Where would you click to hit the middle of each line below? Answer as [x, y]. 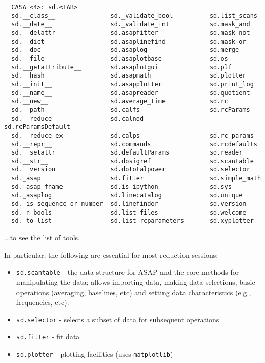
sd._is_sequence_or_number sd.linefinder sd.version [129, 204]
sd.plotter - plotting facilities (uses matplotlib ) [95, 354]
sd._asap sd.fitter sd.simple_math [136, 178]
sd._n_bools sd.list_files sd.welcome [129, 212]
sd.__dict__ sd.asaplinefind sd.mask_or [129, 41]
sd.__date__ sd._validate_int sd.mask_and [131, 24]
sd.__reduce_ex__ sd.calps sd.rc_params [132, 135]
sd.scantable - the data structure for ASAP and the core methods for [128, 272]
